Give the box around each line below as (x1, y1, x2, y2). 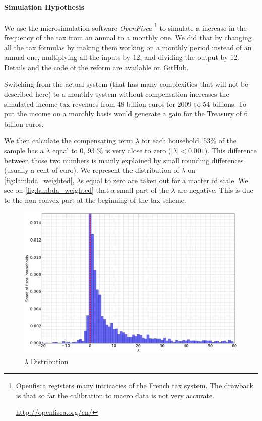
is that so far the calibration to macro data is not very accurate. (16, 390, 214, 400)
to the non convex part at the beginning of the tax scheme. (4, 194, 186, 205)
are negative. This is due (177, 185, 253, 195)
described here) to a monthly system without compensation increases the (4, 89, 229, 99)
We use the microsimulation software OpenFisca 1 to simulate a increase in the (4, 21, 247, 33)
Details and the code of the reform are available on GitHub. (4, 62, 189, 72)
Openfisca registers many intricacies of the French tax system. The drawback (16, 380, 253, 391)
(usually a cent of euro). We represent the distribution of (4, 165, 179, 175)
